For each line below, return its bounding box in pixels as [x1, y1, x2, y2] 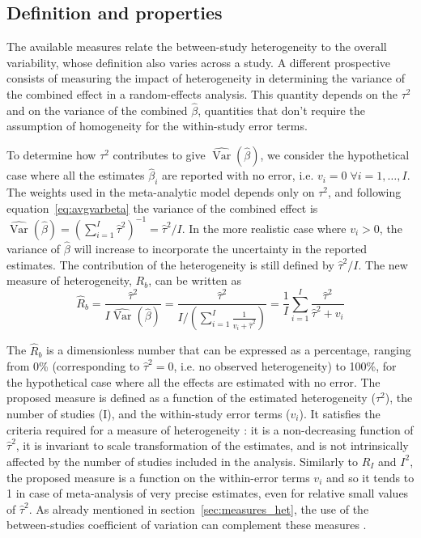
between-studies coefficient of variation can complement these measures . [6, 516, 367, 533]
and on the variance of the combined [6, 101, 188, 118]
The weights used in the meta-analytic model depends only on [6, 184, 315, 200]
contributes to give [113, 146, 206, 163]
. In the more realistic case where [181, 219, 347, 236]
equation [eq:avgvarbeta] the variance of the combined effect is [6, 199, 318, 216]
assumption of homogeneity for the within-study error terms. [6, 117, 308, 134]
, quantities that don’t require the [198, 101, 365, 118]
